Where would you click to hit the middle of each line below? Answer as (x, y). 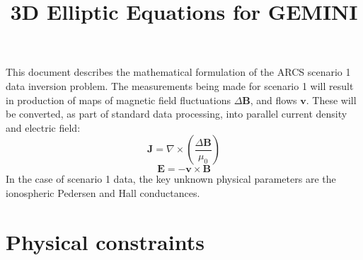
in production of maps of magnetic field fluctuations (118, 100)
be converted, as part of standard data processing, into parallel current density (177, 114)
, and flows (273, 100)
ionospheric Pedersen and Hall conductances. (103, 192)
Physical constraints (105, 241)
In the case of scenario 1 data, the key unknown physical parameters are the (171, 179)
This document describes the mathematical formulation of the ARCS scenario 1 (178, 72)
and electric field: (43, 127)
